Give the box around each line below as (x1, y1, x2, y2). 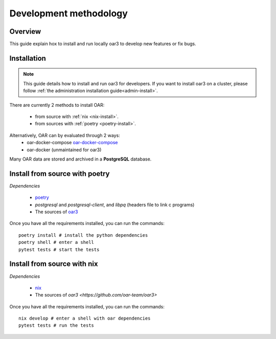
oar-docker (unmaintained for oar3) (27, 146, 102, 153)
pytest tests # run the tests (18, 323, 95, 328)
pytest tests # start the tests (18, 246, 100, 253)
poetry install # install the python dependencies (18, 232, 148, 238)
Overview (9, 27, 41, 36)
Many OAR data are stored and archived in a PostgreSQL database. (9, 156, 152, 162)
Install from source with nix (9, 260, 98, 268)
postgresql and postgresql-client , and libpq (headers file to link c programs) (35, 201, 195, 208)
